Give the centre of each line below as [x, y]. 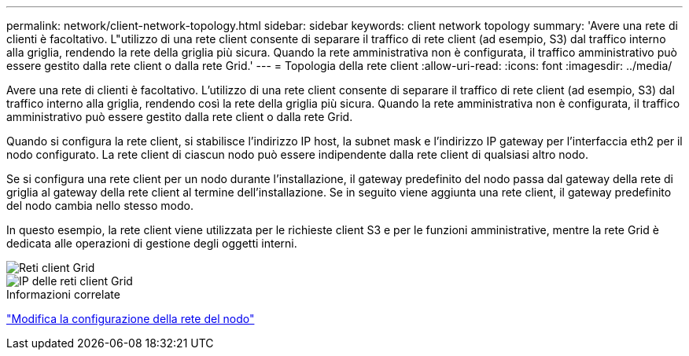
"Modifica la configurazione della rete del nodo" [131, 319]
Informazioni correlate [63, 294]
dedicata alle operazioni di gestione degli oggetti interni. [152, 243]
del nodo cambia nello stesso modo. [100, 206]
